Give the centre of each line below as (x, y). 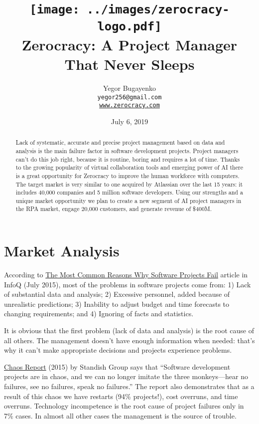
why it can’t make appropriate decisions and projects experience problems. (118, 350)
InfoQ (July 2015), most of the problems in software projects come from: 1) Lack (128, 284)
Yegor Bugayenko (129, 88)
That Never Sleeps (129, 64)
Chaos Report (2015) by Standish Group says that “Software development (117, 366)
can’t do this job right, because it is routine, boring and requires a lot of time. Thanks (128, 159)
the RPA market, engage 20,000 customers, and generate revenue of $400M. (114, 209)
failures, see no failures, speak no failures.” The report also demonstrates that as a (129, 386)
